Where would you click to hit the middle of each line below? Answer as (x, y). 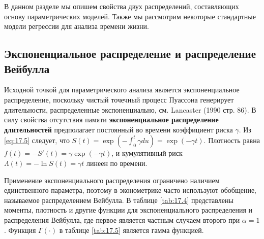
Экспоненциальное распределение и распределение (130, 54)
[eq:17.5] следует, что (37, 140)
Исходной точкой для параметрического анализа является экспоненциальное (122, 90)
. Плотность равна (232, 140)
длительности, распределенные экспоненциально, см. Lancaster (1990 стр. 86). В (130, 109)
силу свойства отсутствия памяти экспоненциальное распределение (111, 119)
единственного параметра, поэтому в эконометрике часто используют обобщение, (130, 190)
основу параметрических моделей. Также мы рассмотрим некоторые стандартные (130, 16)
